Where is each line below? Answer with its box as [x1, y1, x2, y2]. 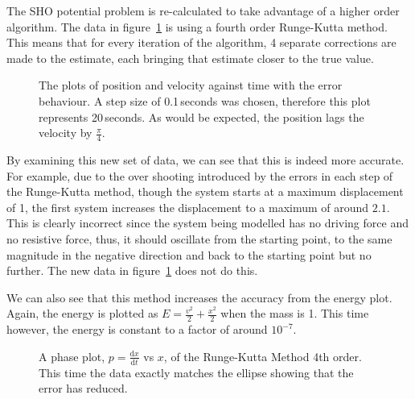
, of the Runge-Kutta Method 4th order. [163, 347, 362, 364]
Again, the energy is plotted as [6, 305, 158, 322]
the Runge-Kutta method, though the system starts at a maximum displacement [6, 183, 404, 200]
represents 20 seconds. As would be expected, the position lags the [39, 108, 364, 125]
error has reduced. [39, 380, 128, 397]
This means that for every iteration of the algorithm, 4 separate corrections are [6, 34, 397, 51]
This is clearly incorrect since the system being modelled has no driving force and [6, 214, 409, 231]
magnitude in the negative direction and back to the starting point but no [6, 246, 372, 263]
